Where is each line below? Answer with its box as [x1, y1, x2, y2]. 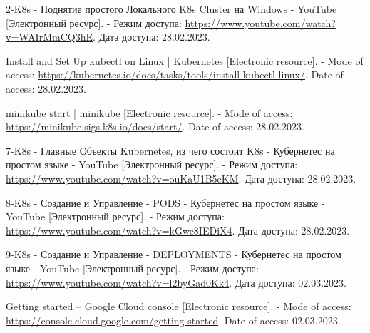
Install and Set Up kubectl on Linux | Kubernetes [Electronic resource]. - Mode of [6, 53, 364, 68]
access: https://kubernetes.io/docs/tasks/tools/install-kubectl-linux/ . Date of [6, 67, 344, 82]
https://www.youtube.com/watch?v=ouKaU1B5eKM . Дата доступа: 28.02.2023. [6, 170, 356, 185]
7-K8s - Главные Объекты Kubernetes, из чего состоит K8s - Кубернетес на [6, 143, 335, 158]
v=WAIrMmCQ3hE [6, 29, 93, 44]
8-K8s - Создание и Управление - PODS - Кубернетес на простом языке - [6, 195, 325, 210]
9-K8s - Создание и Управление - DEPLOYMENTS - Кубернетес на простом [6, 247, 341, 262]
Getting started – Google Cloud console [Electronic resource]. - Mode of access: [6, 299, 351, 314]
